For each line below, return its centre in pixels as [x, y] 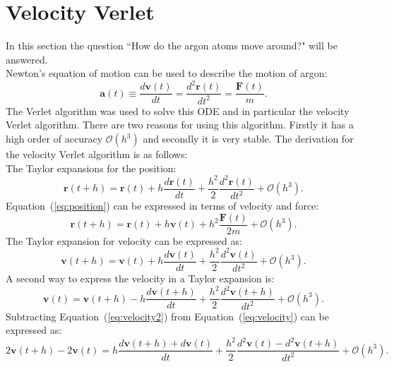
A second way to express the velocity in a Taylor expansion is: [140, 278]
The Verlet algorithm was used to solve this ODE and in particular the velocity [178, 110]
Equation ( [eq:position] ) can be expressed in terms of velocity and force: [162, 206]
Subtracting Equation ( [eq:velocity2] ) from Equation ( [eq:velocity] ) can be [167, 316]
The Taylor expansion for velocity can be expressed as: [124, 240]
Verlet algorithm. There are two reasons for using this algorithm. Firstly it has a [180, 125]
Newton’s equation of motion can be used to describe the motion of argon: [167, 73]
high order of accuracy [54, 138]
